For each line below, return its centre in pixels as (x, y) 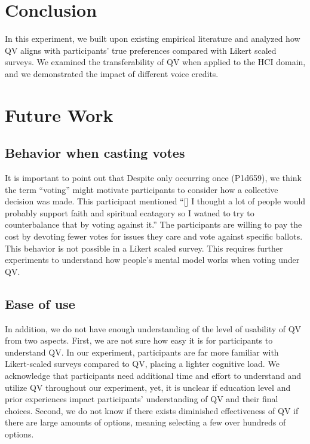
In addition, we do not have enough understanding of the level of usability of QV (153, 328)
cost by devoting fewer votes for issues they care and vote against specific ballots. (154, 236)
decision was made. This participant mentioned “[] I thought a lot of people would (155, 201)
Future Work (59, 114)
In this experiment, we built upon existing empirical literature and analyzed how (153, 39)
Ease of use (40, 303)
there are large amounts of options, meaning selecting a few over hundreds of (145, 422)
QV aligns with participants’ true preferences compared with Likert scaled (141, 50)
